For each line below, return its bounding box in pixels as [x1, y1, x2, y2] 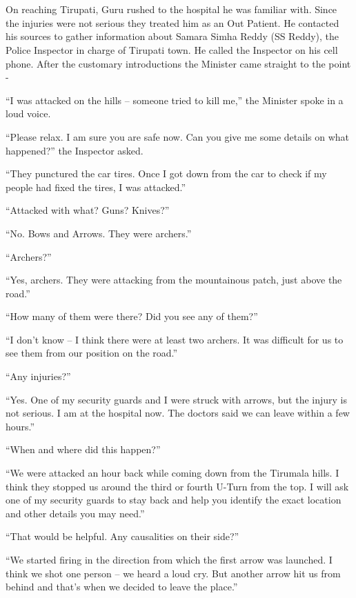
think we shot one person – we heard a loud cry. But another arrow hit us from [6, 566, 341, 580]
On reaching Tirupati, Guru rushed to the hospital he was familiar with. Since [6, 2, 337, 17]
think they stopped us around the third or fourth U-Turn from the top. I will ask [6, 479, 349, 493]
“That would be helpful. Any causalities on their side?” [6, 529, 239, 544]
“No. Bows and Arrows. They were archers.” [6, 226, 192, 240]
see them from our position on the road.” [6, 346, 178, 360]
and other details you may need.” [6, 506, 145, 520]
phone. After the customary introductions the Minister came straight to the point [6, 56, 351, 70]
